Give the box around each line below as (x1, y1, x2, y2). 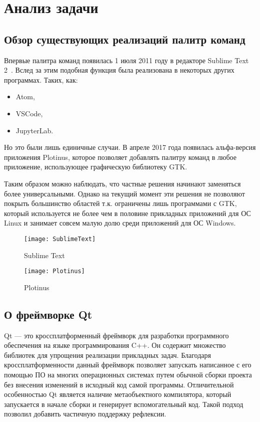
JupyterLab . (15, 125, 53, 135)
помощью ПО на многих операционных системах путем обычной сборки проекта (4, 369, 252, 379)
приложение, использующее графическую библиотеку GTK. (4, 161, 187, 172)
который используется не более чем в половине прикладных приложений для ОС (4, 207, 251, 218)
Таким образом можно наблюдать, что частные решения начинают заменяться (4, 178, 241, 188)
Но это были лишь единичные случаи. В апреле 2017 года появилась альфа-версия (4, 142, 256, 152)
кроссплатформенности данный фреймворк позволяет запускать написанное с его (4, 359, 251, 370)
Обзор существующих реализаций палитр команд (4, 31, 245, 47)
